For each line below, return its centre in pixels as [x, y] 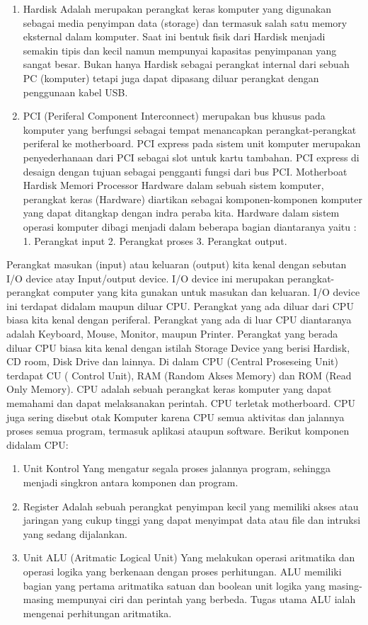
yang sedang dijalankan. [75, 533]
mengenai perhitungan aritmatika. [97, 613]
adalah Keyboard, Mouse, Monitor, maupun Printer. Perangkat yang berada [172, 334]
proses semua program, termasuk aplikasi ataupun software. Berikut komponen [178, 431]
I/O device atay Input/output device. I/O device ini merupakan [145, 278]
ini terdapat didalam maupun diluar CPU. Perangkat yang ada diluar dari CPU [180, 305]
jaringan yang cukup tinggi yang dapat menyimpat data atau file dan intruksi [192, 520]
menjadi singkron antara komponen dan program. [131, 482]
